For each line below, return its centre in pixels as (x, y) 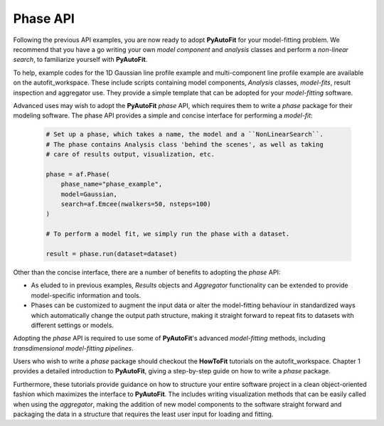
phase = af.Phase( (78, 174)
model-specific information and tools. (86, 295)
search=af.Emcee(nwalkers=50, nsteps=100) (136, 204)
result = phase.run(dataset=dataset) (112, 254)
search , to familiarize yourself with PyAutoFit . (80, 60)
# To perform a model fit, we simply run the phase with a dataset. (168, 234)
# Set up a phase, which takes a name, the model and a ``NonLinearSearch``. (185, 134)
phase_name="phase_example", (112, 184)
